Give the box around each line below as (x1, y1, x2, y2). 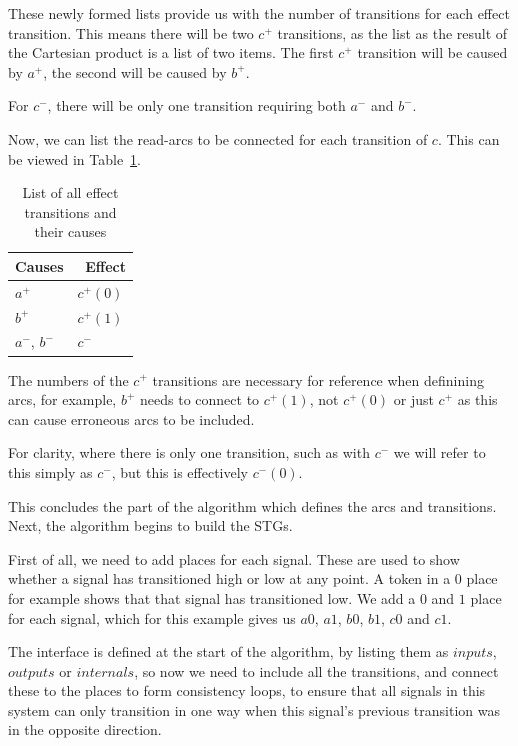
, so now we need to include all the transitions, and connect (134, 660, 499, 681)
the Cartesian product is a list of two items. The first (8, 42, 334, 63)
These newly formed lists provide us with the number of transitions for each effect (8, 3, 510, 23)
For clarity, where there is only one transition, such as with (8, 442, 370, 463)
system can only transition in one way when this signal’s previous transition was (8, 699, 500, 720)
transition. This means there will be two (8, 22, 254, 43)
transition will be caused (357, 42, 508, 63)
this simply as (8, 461, 93, 482)
